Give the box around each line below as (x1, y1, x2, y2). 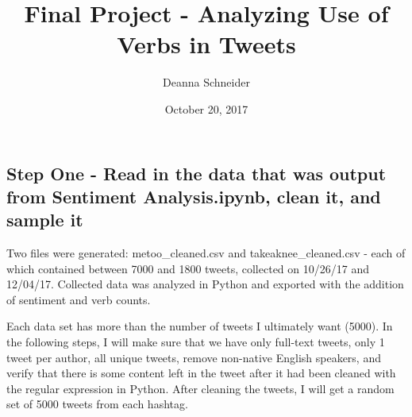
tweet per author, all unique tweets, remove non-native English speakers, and (6, 349, 381, 365)
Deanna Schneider (163, 74, 250, 91)
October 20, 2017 (164, 100, 248, 117)
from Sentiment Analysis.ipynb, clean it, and (6, 183, 381, 208)
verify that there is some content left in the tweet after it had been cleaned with (6, 365, 396, 381)
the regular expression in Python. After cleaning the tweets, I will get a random (6, 380, 395, 396)
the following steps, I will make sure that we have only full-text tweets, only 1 (6, 334, 385, 350)
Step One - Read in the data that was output (6, 160, 387, 185)
